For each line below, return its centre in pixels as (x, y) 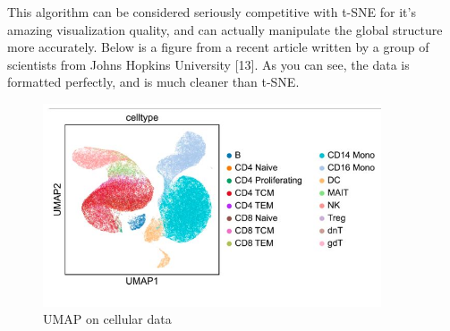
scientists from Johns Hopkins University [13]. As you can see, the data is (208, 64)
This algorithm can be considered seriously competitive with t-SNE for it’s (212, 12)
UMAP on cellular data (107, 319)
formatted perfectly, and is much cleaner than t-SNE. (153, 82)
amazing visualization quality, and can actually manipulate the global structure (225, 29)
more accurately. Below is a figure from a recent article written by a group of (218, 47)
